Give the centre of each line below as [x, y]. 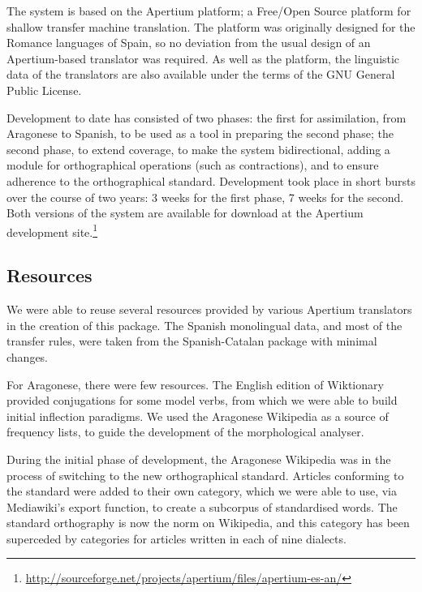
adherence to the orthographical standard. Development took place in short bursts [211, 180]
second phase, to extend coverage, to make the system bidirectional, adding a [198, 149]
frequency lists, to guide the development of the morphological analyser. [185, 432]
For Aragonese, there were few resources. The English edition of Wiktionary [195, 384]
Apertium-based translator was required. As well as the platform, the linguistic [203, 58]
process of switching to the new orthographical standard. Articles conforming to [205, 475]
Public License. [44, 90]
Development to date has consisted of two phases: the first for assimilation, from [207, 117]
